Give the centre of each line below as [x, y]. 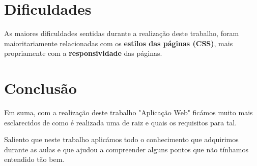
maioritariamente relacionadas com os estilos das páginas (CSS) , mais [119, 43]
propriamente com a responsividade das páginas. [83, 53]
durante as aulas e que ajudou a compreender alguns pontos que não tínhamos [126, 149]
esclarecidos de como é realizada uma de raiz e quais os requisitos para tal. [121, 122]
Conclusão [40, 88]
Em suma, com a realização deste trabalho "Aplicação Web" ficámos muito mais [128, 112]
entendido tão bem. [34, 159]
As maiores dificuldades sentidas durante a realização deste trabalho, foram [122, 33]
